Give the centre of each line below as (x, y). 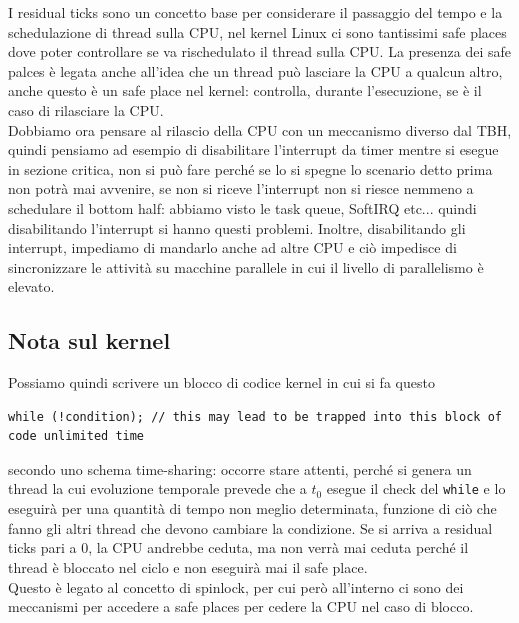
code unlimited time (76, 436)
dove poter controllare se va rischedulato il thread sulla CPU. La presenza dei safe (260, 51)
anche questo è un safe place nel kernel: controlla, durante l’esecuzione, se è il (245, 90)
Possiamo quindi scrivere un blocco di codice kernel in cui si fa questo (221, 382)
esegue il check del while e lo (416, 488)
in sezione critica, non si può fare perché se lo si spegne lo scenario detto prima (250, 168)
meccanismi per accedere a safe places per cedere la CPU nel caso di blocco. (241, 606)
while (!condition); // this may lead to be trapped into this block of (255, 416)
